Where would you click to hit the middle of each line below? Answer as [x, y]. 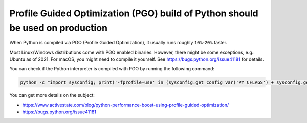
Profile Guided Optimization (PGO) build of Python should [134, 13]
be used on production [58, 28]
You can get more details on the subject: [52, 95]
